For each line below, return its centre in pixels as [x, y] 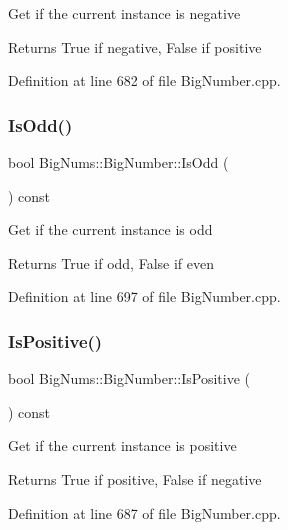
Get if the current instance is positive [122, 445]
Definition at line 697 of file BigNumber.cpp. [144, 296]
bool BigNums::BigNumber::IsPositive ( [129, 378]
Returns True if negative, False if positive [135, 46]
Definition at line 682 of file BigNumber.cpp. [144, 80]
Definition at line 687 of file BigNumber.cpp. [144, 512]
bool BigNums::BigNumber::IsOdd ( [118, 162]
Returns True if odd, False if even [111, 262]
